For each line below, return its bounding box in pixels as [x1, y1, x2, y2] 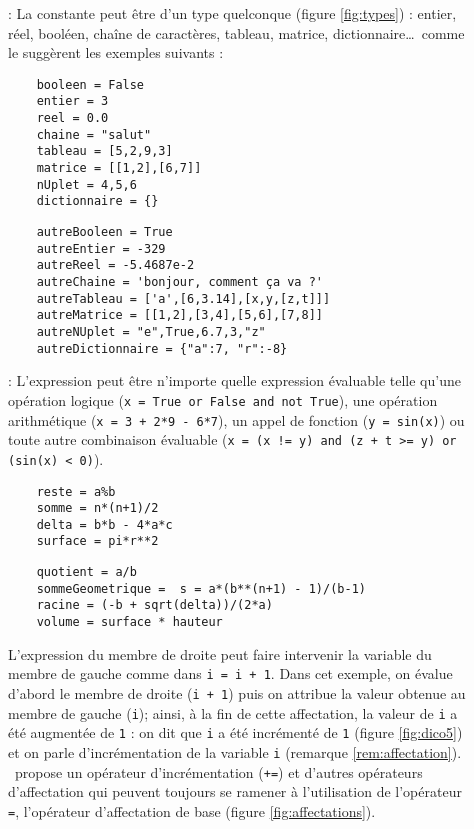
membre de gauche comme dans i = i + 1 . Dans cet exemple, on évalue [8, 663, 453, 684]
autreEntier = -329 [36, 241, 166, 256]
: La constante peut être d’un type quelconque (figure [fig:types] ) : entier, [8, 3, 457, 23]
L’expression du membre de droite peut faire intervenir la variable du [8, 643, 432, 664]
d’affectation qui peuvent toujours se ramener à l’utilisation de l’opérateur [8, 781, 462, 802]
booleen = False [36, 77, 145, 92]
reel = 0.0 [36, 111, 109, 126]
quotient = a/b [36, 565, 137, 580]
